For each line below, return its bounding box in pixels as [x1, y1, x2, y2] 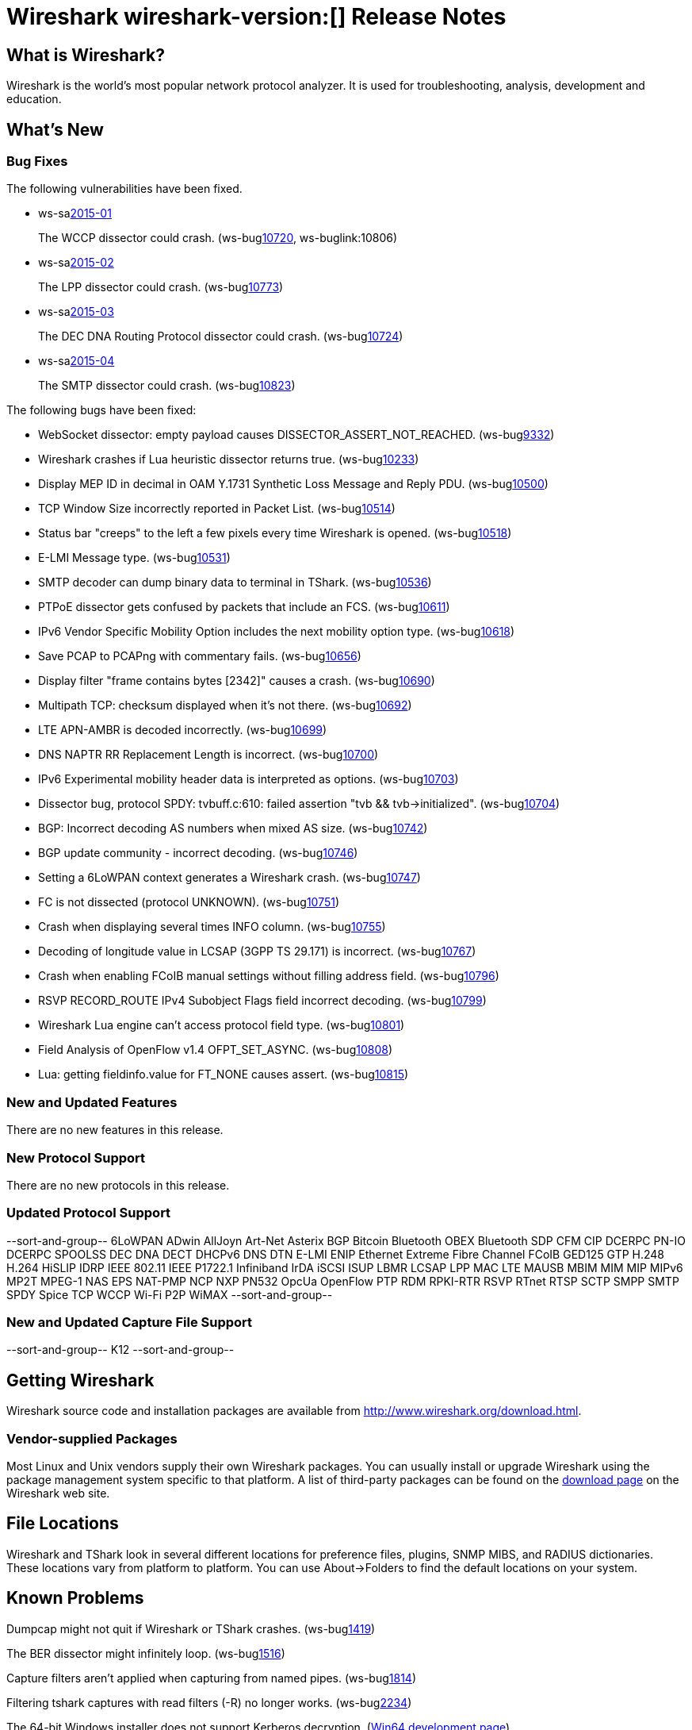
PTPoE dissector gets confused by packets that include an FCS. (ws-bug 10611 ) [38, 600, 450, 614]
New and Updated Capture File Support [6, 1314, 253, 1331]
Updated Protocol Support [6, 1205, 171, 1221]
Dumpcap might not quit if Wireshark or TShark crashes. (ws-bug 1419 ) [6, 1621, 376, 1636]
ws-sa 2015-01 [38, 206, 112, 221]
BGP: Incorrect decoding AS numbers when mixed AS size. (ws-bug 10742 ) [38, 821, 428, 836]
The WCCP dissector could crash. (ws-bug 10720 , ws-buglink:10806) [38, 231, 398, 245]
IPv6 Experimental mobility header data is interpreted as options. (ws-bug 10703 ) [38, 772, 459, 786]
